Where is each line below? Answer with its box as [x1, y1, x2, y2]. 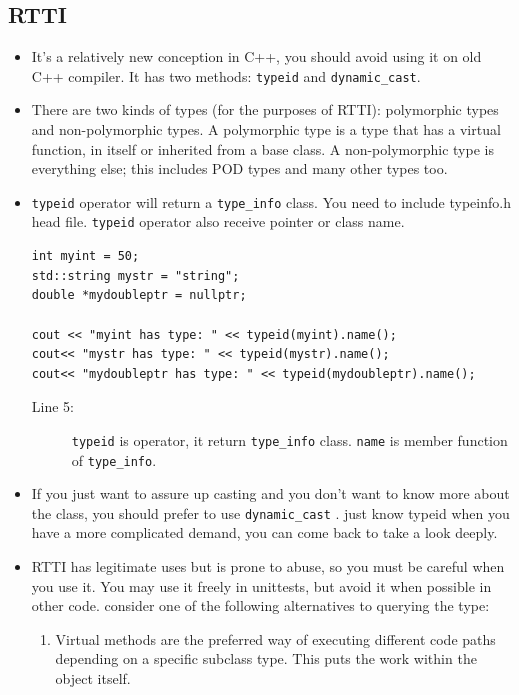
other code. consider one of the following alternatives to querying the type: [31, 595, 490, 616]
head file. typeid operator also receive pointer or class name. [31, 211, 405, 232]
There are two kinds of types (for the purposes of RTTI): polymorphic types [31, 99, 499, 120]
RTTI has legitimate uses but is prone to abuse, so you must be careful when [31, 556, 505, 577]
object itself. [55, 668, 131, 689]
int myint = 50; [31, 249, 140, 264]
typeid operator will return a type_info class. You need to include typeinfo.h [31, 191, 511, 212]
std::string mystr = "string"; [31, 268, 240, 283]
